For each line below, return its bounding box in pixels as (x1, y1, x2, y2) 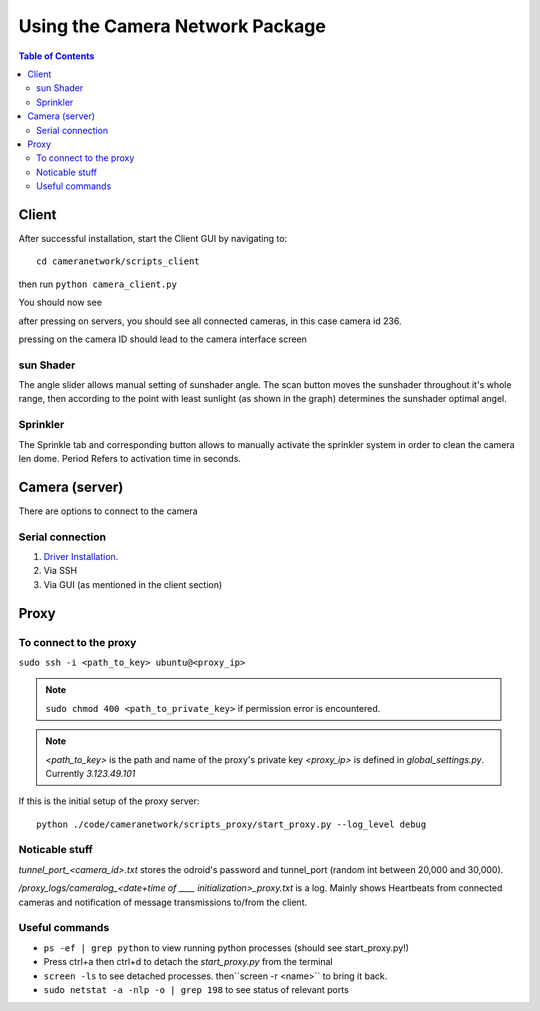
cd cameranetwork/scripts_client (36, 256, 200, 267)
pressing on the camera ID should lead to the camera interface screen (18, 333, 307, 345)
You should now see (18, 296, 102, 309)
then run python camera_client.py (18, 278, 177, 290)
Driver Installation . (43, 551, 119, 563)
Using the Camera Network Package (18, 15, 327, 37)
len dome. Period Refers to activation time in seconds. (18, 452, 242, 464)
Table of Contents (18, 50, 95, 62)
